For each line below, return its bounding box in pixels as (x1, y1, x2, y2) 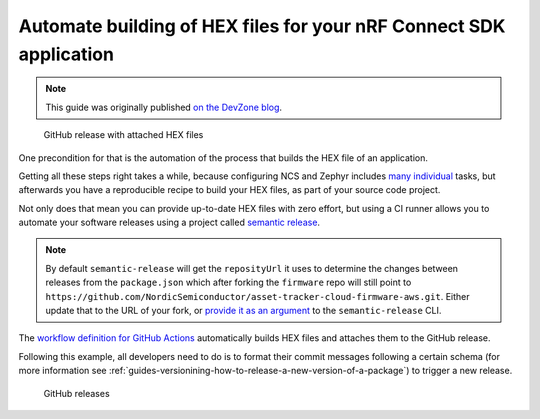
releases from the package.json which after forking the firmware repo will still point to (45, 276, 412, 289)
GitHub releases (43, 387, 110, 399)
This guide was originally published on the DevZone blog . (45, 101, 283, 113)
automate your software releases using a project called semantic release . (18, 216, 320, 229)
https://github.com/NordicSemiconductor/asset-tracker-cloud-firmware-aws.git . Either (45, 290, 470, 302)
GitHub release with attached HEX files (43, 129, 204, 141)
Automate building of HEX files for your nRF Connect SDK (18, 15, 506, 37)
